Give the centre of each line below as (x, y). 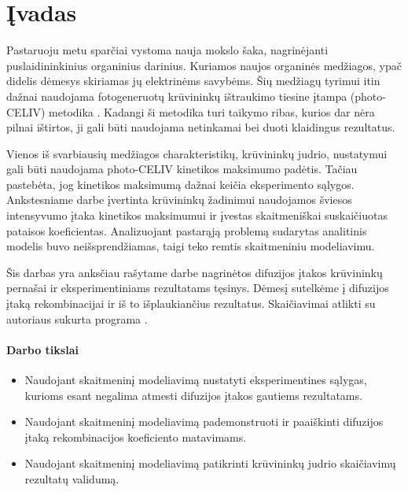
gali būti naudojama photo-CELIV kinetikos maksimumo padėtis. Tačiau (182, 169)
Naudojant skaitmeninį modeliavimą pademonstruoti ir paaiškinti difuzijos (204, 422)
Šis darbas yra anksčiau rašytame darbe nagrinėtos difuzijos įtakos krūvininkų (195, 272)
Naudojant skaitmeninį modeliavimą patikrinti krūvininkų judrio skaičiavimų (210, 463)
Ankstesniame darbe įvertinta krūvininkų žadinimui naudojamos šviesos (179, 200)
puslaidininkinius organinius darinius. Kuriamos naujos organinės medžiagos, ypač (204, 65)
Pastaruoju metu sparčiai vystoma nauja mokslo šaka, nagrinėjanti (167, 50)
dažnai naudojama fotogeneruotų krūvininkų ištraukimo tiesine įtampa (177, 96)
